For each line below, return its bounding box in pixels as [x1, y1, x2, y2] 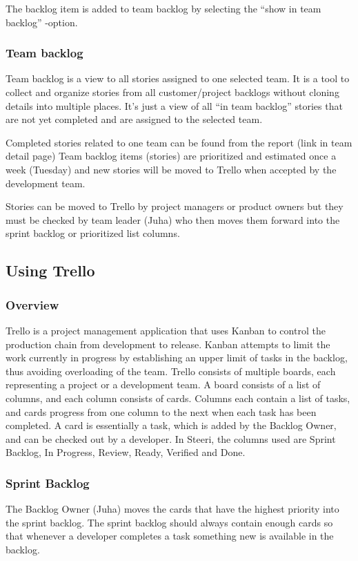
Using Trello [6, 260, 95, 281]
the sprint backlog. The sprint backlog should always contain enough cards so [6, 515, 333, 529]
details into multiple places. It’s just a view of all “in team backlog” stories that [6, 98, 343, 113]
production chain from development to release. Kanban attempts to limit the [6, 336, 330, 351]
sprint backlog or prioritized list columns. [6, 226, 180, 240]
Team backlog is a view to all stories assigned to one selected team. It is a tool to [6, 71, 350, 86]
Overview [6, 296, 59, 313]
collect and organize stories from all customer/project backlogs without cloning [6, 85, 339, 99]
